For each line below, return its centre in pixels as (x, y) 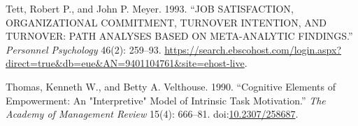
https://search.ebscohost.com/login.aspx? (253, 49)
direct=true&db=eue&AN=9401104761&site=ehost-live (125, 63)
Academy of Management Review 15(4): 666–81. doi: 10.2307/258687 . (152, 114)
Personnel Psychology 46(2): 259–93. (84, 49)
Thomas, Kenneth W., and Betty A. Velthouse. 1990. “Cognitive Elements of (171, 86)
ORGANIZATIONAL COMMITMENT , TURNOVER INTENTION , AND (166, 22)
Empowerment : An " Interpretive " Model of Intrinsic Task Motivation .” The (166, 100)
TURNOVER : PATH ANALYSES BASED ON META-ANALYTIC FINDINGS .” (179, 36)
